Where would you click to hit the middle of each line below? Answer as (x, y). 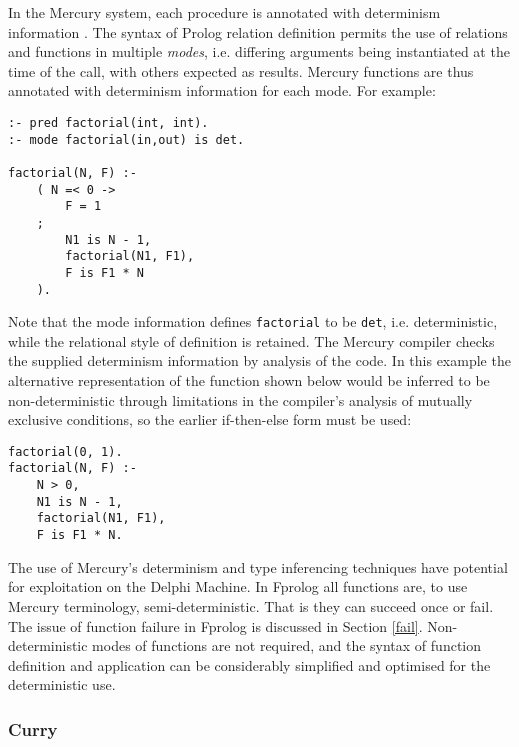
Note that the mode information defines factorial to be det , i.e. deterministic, (253, 321)
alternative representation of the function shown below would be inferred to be (249, 380)
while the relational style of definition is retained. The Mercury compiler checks (251, 340)
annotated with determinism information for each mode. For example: (222, 90)
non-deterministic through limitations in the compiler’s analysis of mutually (240, 399)
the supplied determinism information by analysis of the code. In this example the (259, 360)
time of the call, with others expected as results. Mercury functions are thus (241, 70)
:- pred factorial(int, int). (108, 122)
